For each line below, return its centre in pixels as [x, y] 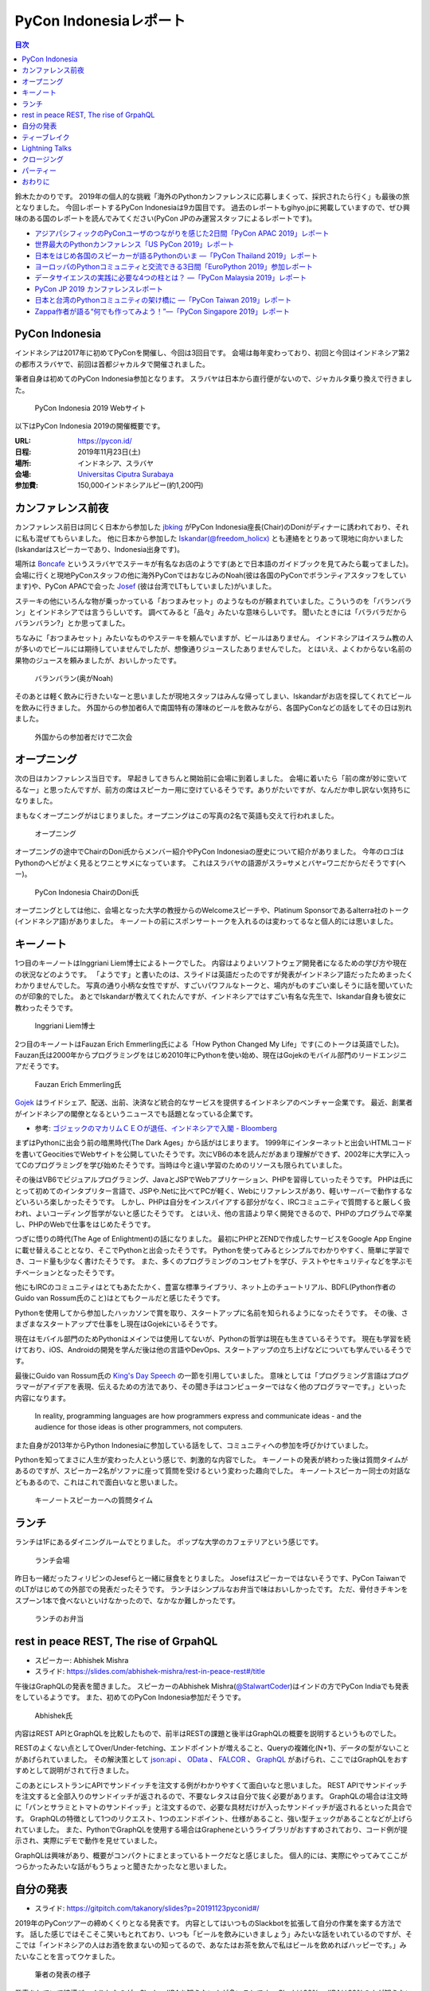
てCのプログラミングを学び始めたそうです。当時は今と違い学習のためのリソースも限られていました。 [180, 1165]
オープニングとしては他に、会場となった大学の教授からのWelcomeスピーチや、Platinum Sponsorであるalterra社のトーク [212, 910]
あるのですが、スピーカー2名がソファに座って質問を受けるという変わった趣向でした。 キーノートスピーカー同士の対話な [213, 1471]
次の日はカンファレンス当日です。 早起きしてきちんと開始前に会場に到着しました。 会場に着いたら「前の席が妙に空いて [211, 778]
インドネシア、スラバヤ [116, 463]
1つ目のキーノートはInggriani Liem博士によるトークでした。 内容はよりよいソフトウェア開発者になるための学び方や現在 [211, 963]
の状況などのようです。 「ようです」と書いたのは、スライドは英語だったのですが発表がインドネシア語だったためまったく [214, 974]
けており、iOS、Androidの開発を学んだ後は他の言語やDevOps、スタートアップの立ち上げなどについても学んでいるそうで [213, 1349]
